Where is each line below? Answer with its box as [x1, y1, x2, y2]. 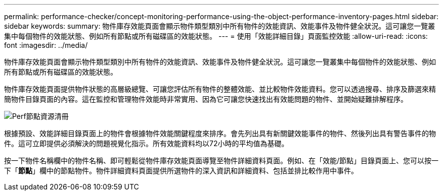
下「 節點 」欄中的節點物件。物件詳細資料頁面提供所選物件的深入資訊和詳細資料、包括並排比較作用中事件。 [4, 166, 358, 175]
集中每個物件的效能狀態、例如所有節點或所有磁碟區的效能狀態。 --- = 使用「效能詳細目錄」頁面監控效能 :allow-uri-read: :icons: [4, 32, 428, 40]
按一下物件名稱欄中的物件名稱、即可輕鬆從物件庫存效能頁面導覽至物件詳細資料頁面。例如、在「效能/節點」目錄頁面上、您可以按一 [4, 156, 439, 165]
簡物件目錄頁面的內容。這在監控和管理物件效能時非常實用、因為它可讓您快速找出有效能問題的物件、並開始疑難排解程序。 [4, 95, 408, 103]
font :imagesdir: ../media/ [4, 41, 88, 49]
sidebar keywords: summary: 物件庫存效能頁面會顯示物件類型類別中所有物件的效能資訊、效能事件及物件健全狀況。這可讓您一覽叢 [4, 22, 435, 30]
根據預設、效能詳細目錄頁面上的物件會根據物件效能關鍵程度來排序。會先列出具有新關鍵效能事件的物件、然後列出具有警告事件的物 [4, 129, 436, 138]
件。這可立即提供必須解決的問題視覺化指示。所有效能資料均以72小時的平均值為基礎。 [4, 139, 289, 148]
